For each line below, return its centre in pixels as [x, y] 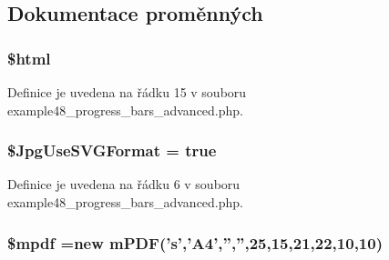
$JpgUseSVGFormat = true [112, 150]
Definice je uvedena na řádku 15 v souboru [127, 92]
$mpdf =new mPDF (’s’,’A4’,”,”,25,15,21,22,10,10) [195, 242]
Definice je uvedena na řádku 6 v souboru [124, 184]
